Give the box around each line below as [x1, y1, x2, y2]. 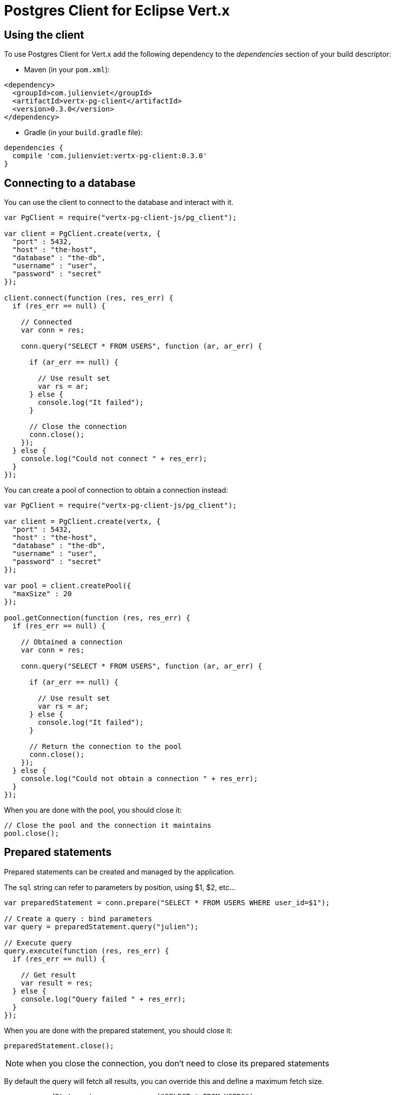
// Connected [21, 318, 72, 326]
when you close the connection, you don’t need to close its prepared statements [26, 1058, 329, 1068]
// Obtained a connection [21, 638, 123, 646]
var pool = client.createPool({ [4, 582, 131, 590]
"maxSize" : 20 [12, 590, 72, 598]
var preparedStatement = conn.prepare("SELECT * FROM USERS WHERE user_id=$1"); [4, 898, 330, 907]
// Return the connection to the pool [29, 742, 182, 751]
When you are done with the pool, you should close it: [4, 806, 182, 815]
